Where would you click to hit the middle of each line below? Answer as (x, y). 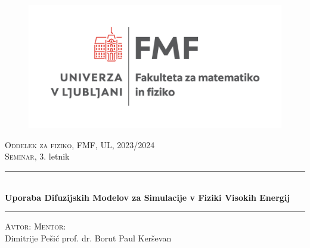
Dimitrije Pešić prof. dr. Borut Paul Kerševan (88, 238)
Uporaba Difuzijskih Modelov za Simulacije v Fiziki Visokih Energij (148, 197)
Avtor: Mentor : (35, 226)
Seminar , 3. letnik (37, 156)
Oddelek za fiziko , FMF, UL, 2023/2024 (80, 144)
